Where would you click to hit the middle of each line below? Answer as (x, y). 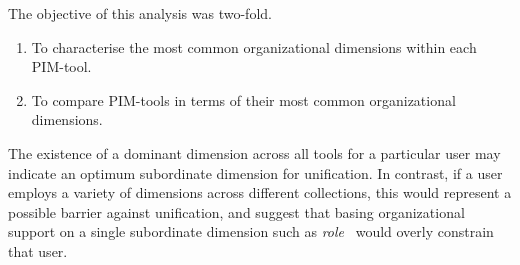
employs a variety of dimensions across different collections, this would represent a (260, 192)
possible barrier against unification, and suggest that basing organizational (236, 211)
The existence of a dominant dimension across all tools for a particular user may (254, 152)
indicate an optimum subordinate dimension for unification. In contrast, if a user (255, 172)
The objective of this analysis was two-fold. (140, 13)
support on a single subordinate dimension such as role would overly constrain (251, 231)
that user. (38, 250)
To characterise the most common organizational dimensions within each (254, 46)
